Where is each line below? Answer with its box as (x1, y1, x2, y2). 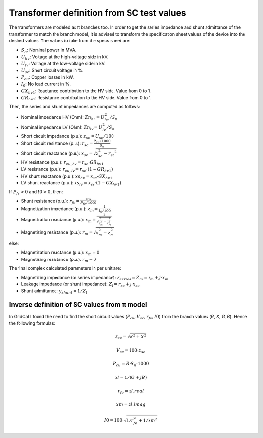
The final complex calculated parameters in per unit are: (9, 265, 121, 271)
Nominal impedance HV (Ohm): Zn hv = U (21, 114, 105, 121)
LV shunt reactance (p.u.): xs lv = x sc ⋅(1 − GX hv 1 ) (21, 179, 122, 187)
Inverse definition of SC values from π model (9, 300, 147, 309)
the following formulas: (9, 320, 56, 326)
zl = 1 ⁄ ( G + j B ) (114, 375, 147, 380)
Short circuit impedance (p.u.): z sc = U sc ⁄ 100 (21, 133, 114, 140)
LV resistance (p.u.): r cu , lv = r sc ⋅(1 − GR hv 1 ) (21, 166, 113, 173)
